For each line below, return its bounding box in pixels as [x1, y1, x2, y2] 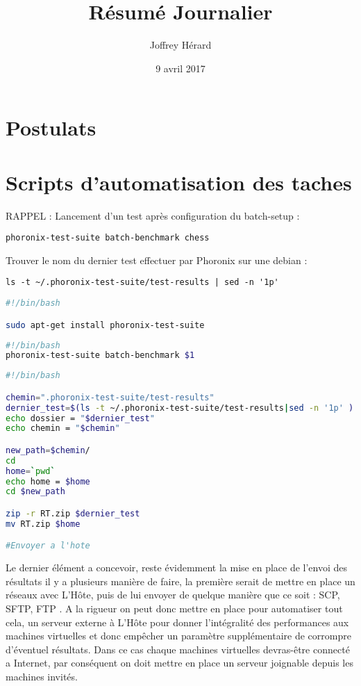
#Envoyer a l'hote [6, 541, 90, 551]
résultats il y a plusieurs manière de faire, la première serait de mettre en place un [6, 573, 355, 588]
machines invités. [6, 669, 78, 684]
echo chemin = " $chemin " [6, 423, 120, 434]
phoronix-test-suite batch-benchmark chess [6, 233, 210, 243]
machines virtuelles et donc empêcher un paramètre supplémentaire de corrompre [6, 628, 351, 643]
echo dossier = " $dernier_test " [6, 413, 155, 423]
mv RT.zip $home [6, 518, 81, 529]
